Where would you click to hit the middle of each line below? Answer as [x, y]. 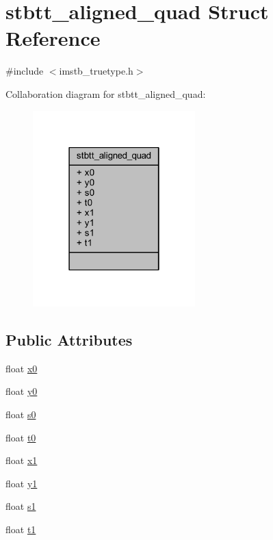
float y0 [22, 391]
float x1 [22, 460]
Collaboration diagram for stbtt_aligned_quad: [106, 93]
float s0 [21, 414]
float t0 [21, 437]
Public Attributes [69, 340]
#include [25, 71]
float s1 [21, 506]
